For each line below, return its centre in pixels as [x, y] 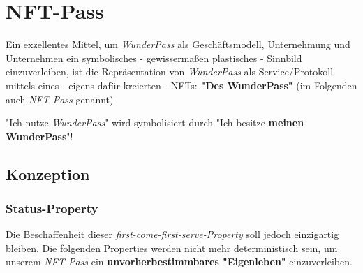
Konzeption [48, 174]
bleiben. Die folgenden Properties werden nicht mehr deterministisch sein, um [172, 248]
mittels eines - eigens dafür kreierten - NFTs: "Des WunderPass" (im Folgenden [181, 85]
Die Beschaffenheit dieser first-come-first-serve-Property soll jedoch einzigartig [172, 234]
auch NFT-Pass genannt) [60, 99]
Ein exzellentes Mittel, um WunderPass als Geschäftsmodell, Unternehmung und [178, 44]
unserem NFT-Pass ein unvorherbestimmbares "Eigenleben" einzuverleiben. [179, 261]
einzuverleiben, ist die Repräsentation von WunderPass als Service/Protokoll [170, 72]
